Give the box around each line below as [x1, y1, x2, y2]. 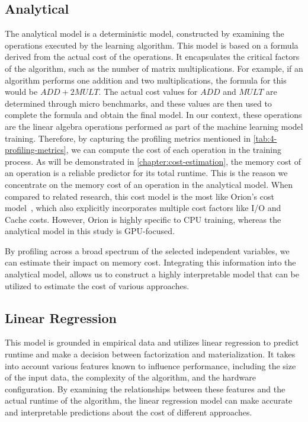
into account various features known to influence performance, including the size [5, 359, 296, 372]
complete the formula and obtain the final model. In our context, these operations [5, 108, 302, 121]
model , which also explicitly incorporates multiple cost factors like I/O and [5, 202, 281, 214]
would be [5, 85, 38, 98]
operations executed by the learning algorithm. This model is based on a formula [5, 39, 299, 51]
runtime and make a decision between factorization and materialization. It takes [5, 348, 296, 360]
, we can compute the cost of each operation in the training [66, 143, 281, 156]
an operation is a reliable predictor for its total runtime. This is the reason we [5, 167, 288, 179]
